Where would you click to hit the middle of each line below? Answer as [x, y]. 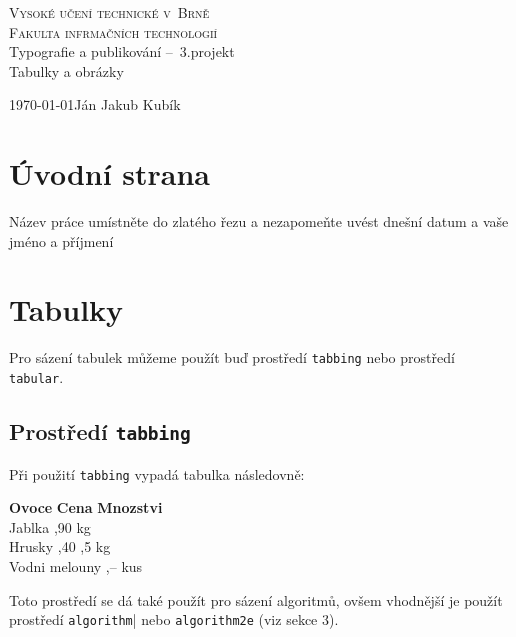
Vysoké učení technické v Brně [109, 12]
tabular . [36, 377]
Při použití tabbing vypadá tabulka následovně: [157, 473]
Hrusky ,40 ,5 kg [60, 546]
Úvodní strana [110, 173]
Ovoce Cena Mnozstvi [86, 507]
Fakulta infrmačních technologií [113, 31]
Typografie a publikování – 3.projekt [122, 51]
